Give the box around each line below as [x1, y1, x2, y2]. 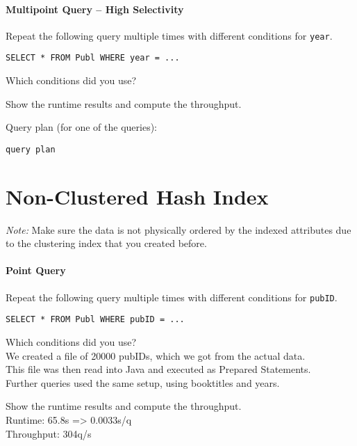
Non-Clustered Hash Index [6, 182, 269, 210]
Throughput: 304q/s [6, 426, 92, 440]
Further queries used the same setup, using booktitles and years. [6, 375, 280, 390]
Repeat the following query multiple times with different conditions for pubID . [6, 289, 338, 304]
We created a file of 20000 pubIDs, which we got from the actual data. [6, 348, 306, 363]
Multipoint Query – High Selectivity [6, 1, 184, 16]
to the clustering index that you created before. [6, 236, 207, 250]
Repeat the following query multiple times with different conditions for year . [6, 28, 333, 42]
